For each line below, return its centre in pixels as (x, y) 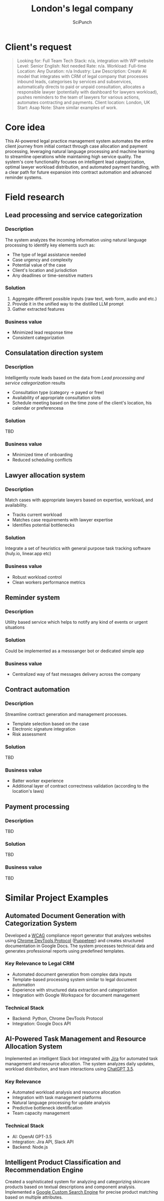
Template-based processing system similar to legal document (74, 979)
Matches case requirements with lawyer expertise (62, 520)
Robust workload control (37, 577)
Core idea (25, 127)
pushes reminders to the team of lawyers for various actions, (79, 97)
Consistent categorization (38, 338)
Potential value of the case (39, 265)
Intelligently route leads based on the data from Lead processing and (75, 377)
